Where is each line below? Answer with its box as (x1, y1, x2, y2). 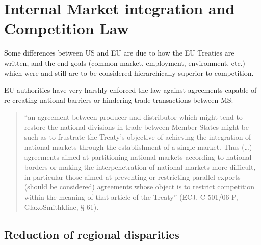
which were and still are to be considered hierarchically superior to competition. (4, 67, 254, 78)
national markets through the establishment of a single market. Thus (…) (24, 142, 252, 152)
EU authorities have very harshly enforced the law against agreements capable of (4, 85, 257, 95)
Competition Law (4, 18, 129, 39)
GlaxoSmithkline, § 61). (24, 201, 99, 212)
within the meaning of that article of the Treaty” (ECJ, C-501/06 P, (24, 192, 238, 202)
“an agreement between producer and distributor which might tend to (24, 112, 243, 122)
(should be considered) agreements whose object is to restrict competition (24, 181, 255, 192)
